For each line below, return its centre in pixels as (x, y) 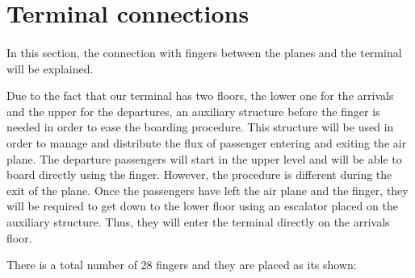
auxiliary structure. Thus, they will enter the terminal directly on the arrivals (198, 221)
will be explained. (50, 68)
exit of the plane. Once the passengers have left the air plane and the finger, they (207, 190)
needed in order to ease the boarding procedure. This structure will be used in (200, 127)
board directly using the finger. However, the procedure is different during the (199, 174)
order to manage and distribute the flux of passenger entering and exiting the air (207, 142)
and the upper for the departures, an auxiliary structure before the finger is (193, 111)
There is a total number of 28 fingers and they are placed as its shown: (182, 265)
